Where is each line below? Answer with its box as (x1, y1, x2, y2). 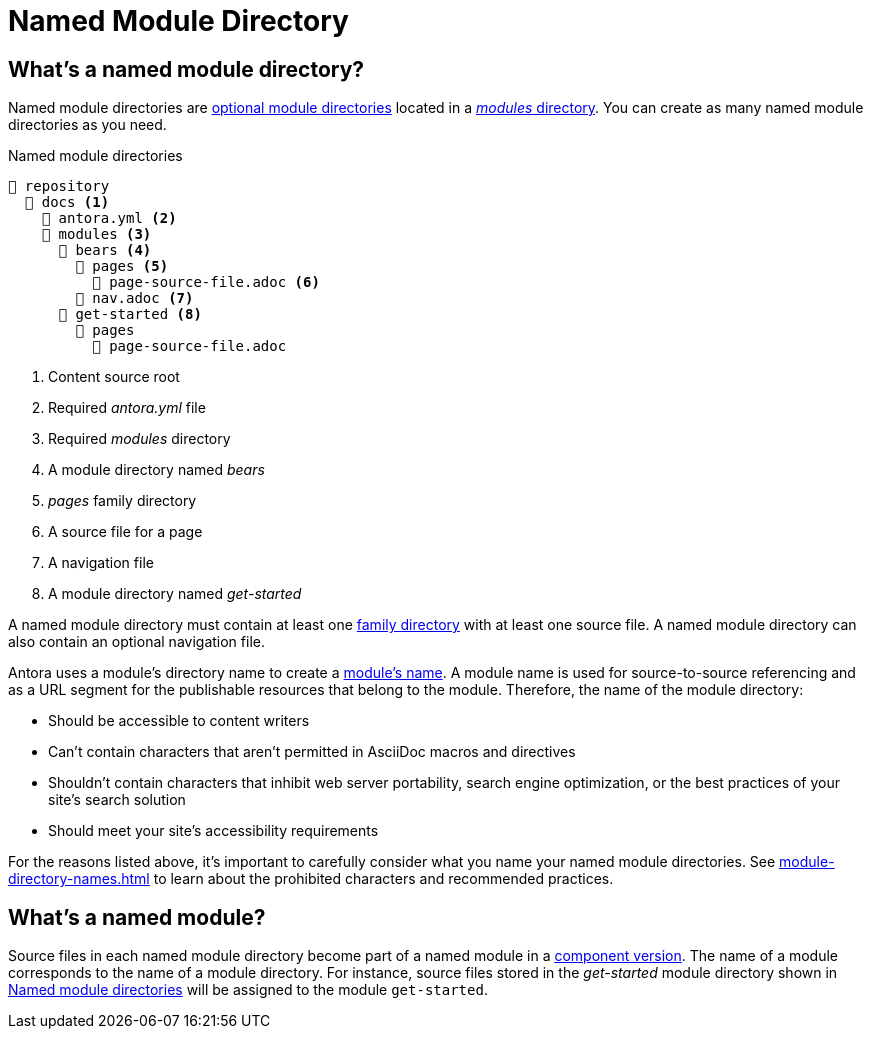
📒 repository (8, 178, 110, 195)
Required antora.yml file (48, 399, 206, 417)
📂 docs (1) (24, 194, 110, 211)
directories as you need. (8, 116, 167, 134)
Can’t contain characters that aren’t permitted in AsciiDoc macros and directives (48, 743, 576, 761)
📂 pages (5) (75, 258, 169, 275)
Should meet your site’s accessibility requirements (48, 822, 379, 840)
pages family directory (48, 492, 197, 510)
